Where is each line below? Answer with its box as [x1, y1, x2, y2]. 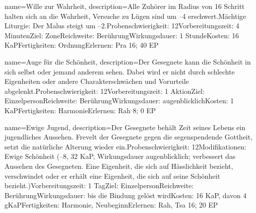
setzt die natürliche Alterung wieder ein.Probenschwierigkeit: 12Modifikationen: [4, 141, 247, 151]
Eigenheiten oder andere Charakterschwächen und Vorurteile [4, 76, 189, 86]
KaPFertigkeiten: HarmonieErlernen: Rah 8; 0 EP [4, 105, 156, 115]
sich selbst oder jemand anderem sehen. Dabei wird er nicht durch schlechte [4, 66, 235, 76]
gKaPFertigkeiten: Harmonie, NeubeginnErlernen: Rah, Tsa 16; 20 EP [4, 200, 218, 210]
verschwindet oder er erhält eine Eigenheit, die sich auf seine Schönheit [4, 170, 220, 181]
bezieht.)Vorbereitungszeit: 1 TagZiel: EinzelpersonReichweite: [4, 180, 193, 191]
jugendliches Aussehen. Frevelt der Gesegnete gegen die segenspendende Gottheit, [4, 132, 253, 142]
